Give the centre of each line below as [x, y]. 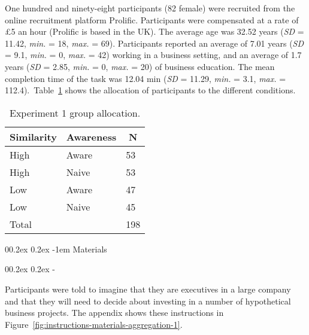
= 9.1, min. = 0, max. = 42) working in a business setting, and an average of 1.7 [153, 55]
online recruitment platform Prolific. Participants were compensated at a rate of [152, 19]
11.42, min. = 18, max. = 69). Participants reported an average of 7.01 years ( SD [154, 43]
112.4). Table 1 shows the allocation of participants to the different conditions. [150, 90]
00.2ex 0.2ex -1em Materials [56, 249]
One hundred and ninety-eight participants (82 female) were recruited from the [150, 8]
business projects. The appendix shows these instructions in [114, 313]
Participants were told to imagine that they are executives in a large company [148, 289]
